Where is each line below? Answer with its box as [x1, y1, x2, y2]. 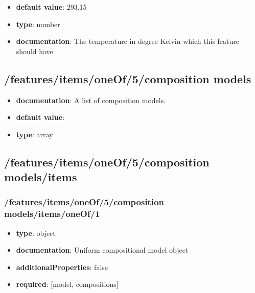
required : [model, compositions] [16, 279, 119, 289]
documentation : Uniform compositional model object [16, 245, 189, 255]
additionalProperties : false [16, 261, 108, 272]
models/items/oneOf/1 [4, 207, 100, 220]
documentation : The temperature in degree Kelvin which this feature [16, 36, 239, 46]
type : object [16, 227, 56, 238]
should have [16, 45, 53, 56]
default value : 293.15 [16, 2, 87, 12]
